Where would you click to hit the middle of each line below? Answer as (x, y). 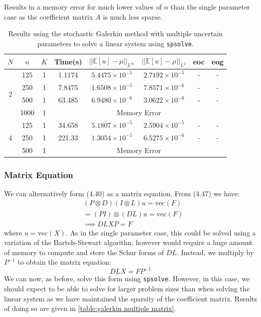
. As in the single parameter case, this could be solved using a (161, 232)
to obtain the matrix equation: (64, 262)
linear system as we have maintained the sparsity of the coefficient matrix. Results (130, 298)
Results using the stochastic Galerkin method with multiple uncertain (115, 33)
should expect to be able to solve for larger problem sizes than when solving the (127, 289)
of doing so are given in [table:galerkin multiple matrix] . (90, 308)
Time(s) (68, 61)
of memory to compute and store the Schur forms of (84, 252)
